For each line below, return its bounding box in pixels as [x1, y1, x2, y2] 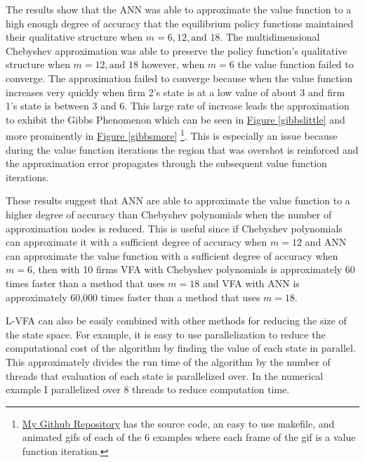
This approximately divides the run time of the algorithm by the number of [6, 354, 331, 369]
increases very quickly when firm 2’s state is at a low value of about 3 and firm [6, 84, 345, 99]
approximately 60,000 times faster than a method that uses [6, 289, 260, 304]
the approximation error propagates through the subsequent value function [6, 156, 327, 171]
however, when [141, 57, 205, 72]
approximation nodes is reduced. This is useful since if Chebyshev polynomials [6, 220, 343, 235]
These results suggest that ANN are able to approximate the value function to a [6, 193, 350, 208]
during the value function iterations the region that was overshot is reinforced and [6, 142, 359, 157]
